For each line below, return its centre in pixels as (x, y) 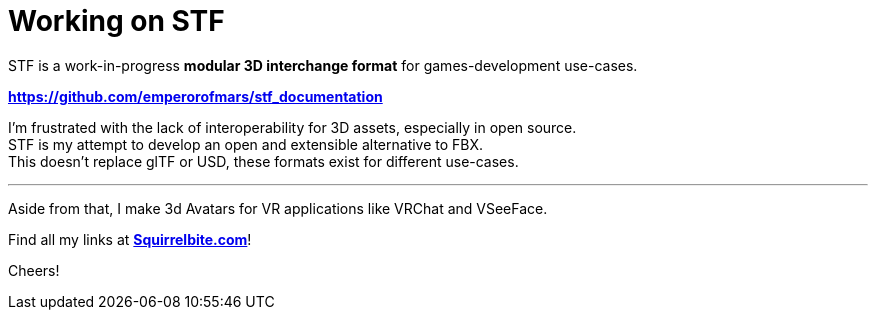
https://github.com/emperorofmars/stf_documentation (195, 96)
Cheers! (34, 270)
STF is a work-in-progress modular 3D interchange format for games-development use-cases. (323, 65)
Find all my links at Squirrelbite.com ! (130, 239)
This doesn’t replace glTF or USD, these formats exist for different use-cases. (263, 161)
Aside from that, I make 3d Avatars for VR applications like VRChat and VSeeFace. (278, 208)
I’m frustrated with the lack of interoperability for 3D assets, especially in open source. (292, 127)
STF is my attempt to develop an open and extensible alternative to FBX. (246, 144)
